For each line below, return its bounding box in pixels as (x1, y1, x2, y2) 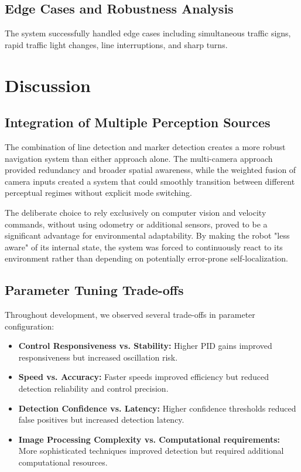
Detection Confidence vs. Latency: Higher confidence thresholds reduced (18, 402, 296, 414)
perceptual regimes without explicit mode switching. (5, 186, 192, 199)
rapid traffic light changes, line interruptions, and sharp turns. (5, 38, 228, 50)
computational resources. (18, 456, 108, 468)
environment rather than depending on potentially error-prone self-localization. (5, 252, 288, 264)
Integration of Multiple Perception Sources (5, 113, 271, 131)
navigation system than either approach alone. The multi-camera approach (5, 152, 273, 164)
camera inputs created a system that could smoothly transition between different (5, 175, 295, 187)
